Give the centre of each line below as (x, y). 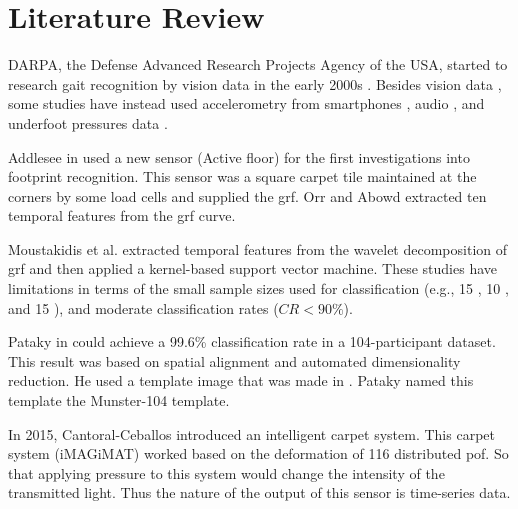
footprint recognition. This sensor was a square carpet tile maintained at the (242, 176)
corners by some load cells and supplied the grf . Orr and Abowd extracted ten (247, 195)
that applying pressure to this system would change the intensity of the (226, 472)
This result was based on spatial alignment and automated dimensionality (234, 360)
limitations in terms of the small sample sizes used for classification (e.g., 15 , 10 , (258, 288)
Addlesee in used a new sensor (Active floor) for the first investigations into (239, 156)
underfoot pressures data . (88, 122)
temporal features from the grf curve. (122, 215)
